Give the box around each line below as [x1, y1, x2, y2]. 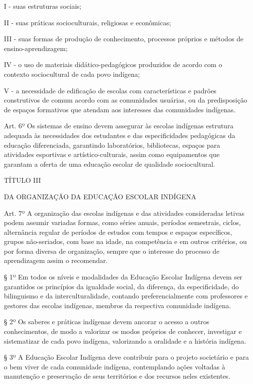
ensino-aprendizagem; [4, 43, 68, 53]
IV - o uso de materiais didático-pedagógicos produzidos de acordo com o [4, 59, 222, 70]
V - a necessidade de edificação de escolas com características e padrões [4, 85, 217, 95]
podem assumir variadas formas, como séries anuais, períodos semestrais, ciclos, [4, 217, 241, 227]
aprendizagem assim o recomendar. [4, 255, 108, 265]
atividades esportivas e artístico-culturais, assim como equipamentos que [4, 149, 220, 159]
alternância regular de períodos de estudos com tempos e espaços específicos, [4, 227, 232, 237]
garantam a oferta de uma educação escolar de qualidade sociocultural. [4, 158, 215, 169]
